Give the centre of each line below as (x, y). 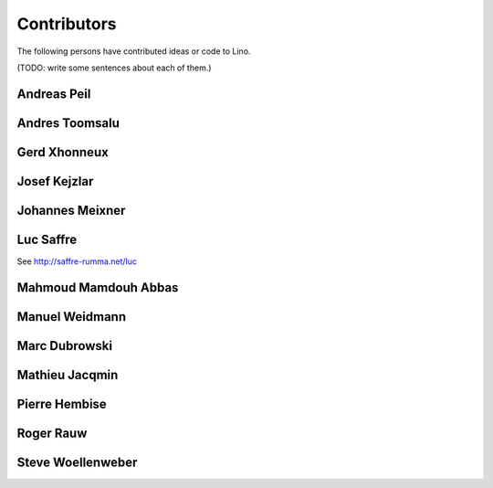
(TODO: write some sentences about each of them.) (114, 68)
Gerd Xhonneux (63, 152)
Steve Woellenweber (77, 462)
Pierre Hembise (62, 403)
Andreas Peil (54, 94)
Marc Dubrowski (65, 346)
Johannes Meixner (71, 210)
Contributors (67, 24)
